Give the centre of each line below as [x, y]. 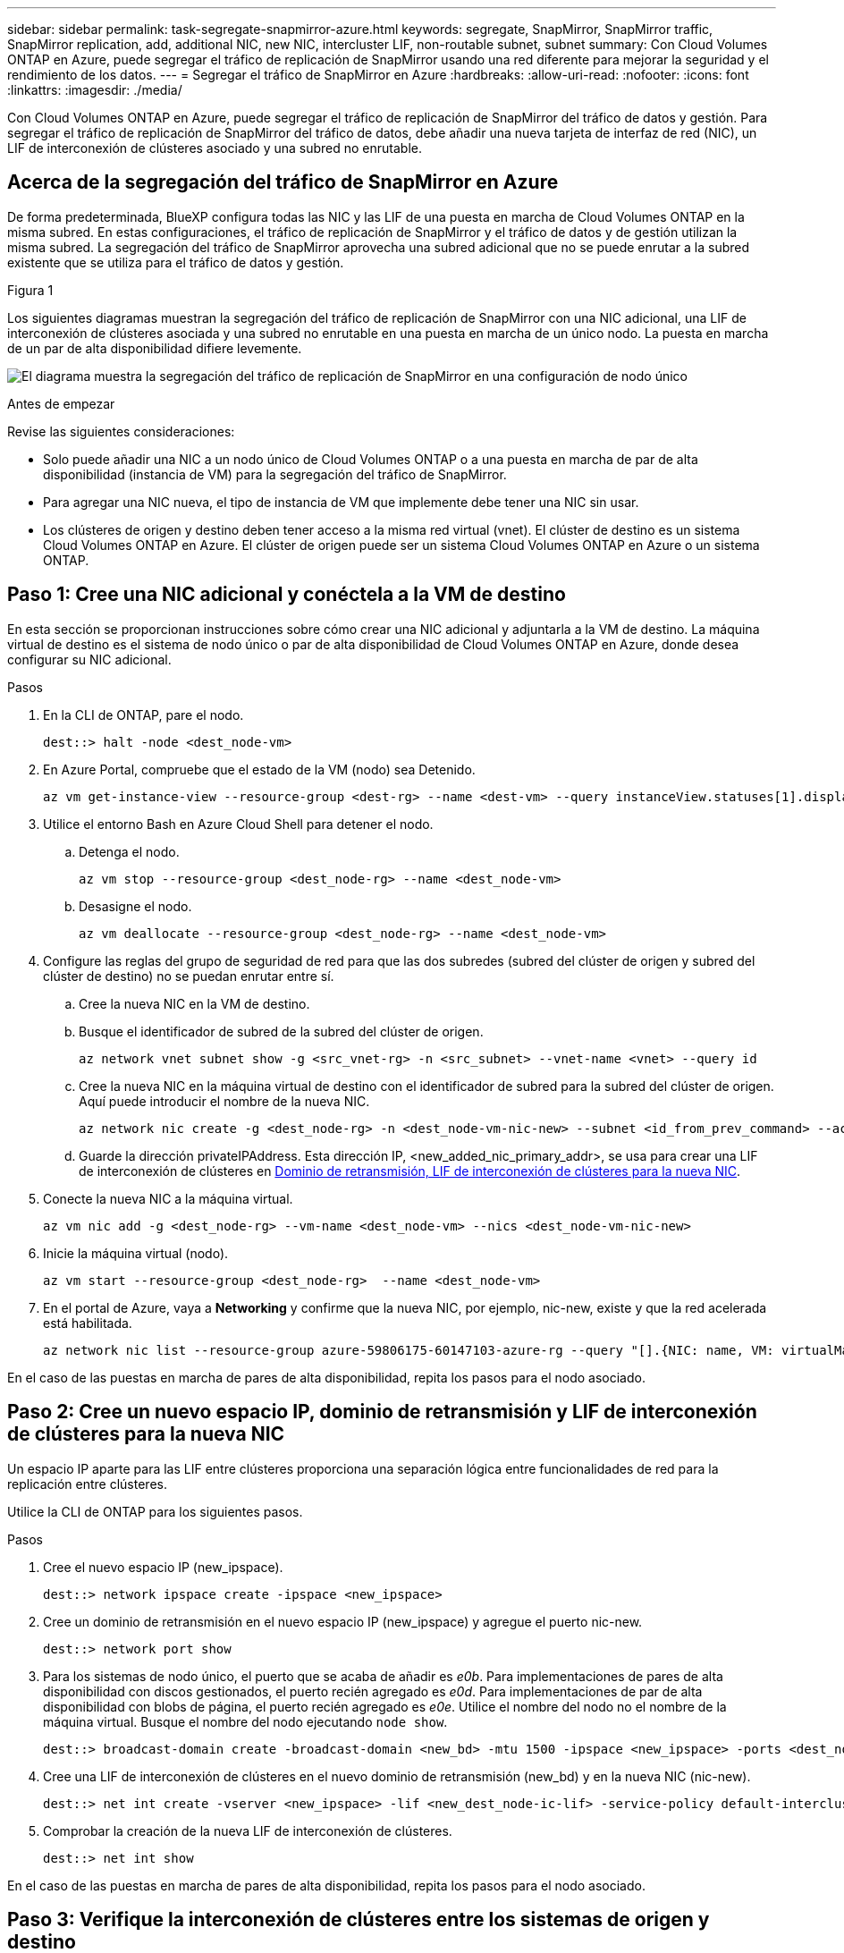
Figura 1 [30, 290]
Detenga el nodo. [129, 851]
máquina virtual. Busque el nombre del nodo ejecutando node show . [245, 1721]
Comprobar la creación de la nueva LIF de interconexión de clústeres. [248, 1830]
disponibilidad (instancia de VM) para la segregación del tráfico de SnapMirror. [275, 474]
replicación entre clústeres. [87, 1484]
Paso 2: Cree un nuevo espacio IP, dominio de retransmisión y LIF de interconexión [382, 1412]
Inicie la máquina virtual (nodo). [136, 1253]
